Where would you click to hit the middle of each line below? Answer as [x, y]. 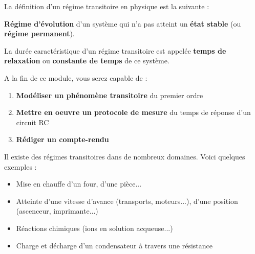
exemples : [20, 166]
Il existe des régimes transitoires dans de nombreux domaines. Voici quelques [125, 156]
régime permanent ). [39, 33]
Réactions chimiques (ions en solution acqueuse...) [94, 228]
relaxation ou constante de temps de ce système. [87, 61]
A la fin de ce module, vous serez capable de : [76, 77]
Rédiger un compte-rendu [62, 139]
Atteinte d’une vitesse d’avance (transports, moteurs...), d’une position [127, 201]
